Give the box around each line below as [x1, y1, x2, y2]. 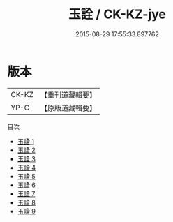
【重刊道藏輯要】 [40, 90, 96, 100]
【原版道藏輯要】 [40, 103, 96, 112]
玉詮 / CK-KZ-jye [68, 6, 166, 22]
